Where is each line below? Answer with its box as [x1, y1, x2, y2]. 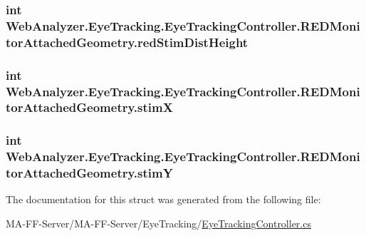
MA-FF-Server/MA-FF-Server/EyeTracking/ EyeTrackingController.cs [6, 216, 311, 231]
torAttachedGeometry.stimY [6, 164, 173, 182]
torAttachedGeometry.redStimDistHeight [6, 33, 249, 51]
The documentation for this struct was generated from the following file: [6, 192, 321, 207]
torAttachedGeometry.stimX [6, 98, 173, 116]
